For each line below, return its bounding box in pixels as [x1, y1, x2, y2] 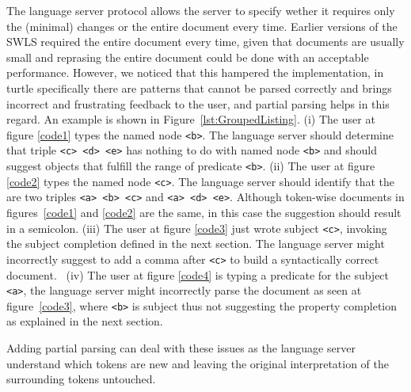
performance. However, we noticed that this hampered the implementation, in [6, 64, 384, 81]
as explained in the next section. [6, 313, 163, 329]
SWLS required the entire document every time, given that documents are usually [6, 33, 405, 50]
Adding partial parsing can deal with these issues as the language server [6, 340, 356, 356]
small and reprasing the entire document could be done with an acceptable [6, 48, 369, 65]
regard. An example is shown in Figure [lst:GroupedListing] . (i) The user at [6, 111, 375, 127]
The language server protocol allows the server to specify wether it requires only [6, 2, 395, 18]
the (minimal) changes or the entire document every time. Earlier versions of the [6, 17, 398, 34]
